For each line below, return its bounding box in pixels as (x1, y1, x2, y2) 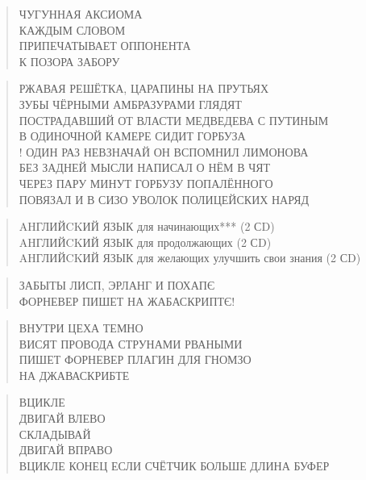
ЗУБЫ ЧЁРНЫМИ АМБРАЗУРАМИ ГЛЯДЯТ (19, 95, 242, 112)
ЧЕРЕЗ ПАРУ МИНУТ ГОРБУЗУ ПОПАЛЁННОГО (19, 174, 273, 191)
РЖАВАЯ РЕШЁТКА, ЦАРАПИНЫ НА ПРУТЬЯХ (19, 80, 269, 97)
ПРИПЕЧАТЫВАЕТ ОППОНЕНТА (19, 37, 191, 54)
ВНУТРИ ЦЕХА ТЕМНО (19, 319, 143, 336)
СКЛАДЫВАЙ (19, 425, 91, 442)
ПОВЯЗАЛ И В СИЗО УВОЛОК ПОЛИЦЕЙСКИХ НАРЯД (19, 190, 310, 207)
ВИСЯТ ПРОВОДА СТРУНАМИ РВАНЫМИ (19, 335, 243, 352)
